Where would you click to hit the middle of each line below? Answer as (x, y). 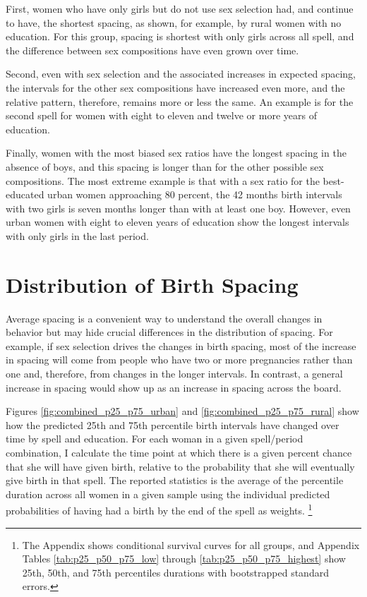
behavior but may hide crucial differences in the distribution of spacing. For (169, 332)
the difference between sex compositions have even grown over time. (152, 50)
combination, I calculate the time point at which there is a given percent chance (179, 452)
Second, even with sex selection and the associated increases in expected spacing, (181, 74)
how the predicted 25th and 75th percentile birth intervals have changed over (173, 424)
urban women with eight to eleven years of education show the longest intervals (178, 222)
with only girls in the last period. (77, 235)
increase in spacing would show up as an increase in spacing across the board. (174, 387)
